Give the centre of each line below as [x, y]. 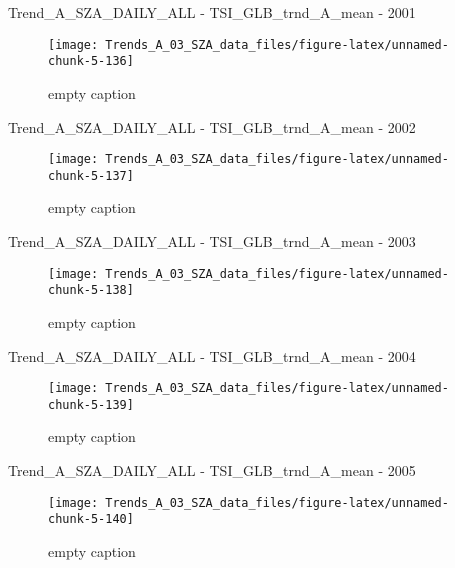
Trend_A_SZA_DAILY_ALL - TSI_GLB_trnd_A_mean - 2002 [212, 126]
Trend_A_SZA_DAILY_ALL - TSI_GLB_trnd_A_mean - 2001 [212, 12]
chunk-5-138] [91, 290]
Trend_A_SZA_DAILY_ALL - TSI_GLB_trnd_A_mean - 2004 [212, 355]
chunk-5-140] [91, 519]
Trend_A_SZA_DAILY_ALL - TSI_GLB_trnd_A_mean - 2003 [212, 241]
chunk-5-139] [91, 404]
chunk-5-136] [91, 61]
